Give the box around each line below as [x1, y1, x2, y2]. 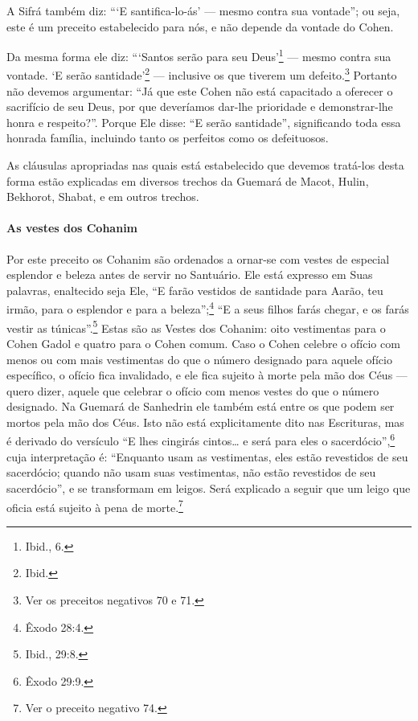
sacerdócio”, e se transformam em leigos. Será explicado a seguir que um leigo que [6, 479, 411, 496]
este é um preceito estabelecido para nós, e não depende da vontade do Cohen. [6, 18, 394, 35]
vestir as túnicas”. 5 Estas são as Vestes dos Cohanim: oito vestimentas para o [6, 317, 386, 336]
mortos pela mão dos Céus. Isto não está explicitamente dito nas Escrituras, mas [6, 413, 404, 430]
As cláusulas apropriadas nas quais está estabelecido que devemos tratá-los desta [6, 157, 404, 174]
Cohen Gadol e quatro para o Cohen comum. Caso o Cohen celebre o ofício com [6, 334, 400, 351]
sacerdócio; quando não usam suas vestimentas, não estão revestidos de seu [6, 464, 376, 481]
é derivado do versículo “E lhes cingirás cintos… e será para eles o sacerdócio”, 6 [6, 430, 395, 449]
